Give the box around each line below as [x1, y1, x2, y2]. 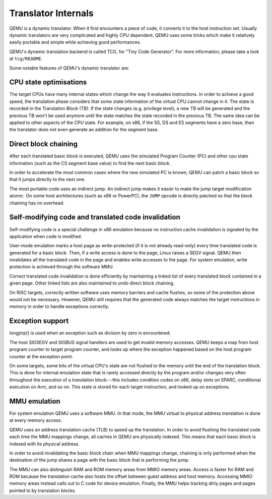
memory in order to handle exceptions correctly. [9, 303, 109, 310]
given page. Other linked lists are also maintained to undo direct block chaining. [9, 280, 175, 286]
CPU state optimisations [9, 78, 87, 87]
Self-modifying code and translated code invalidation [9, 213, 181, 221]
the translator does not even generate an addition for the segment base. [9, 127, 159, 133]
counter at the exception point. [9, 353, 73, 359]
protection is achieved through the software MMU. [9, 264, 114, 270]
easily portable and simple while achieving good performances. [9, 39, 141, 45]
